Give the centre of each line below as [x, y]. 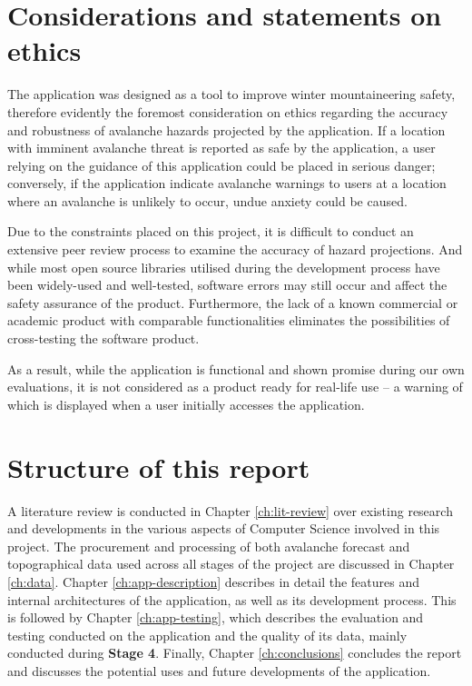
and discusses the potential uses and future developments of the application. [219, 670]
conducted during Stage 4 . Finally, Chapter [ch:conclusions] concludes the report [235, 653]
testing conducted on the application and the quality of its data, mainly [207, 635]
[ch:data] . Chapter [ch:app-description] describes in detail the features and [213, 581]
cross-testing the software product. [103, 338]
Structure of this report [159, 467]
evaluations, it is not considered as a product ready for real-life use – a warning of [235, 387]
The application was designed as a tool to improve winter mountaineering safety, [231, 94]
